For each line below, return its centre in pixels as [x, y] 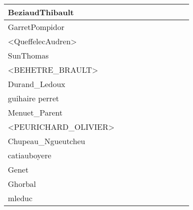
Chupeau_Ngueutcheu [47, 141]
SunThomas [28, 55]
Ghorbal [22, 184]
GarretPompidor [36, 27]
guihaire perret [33, 98]
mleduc [20, 198]
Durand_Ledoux [37, 84]
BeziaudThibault [41, 12]
